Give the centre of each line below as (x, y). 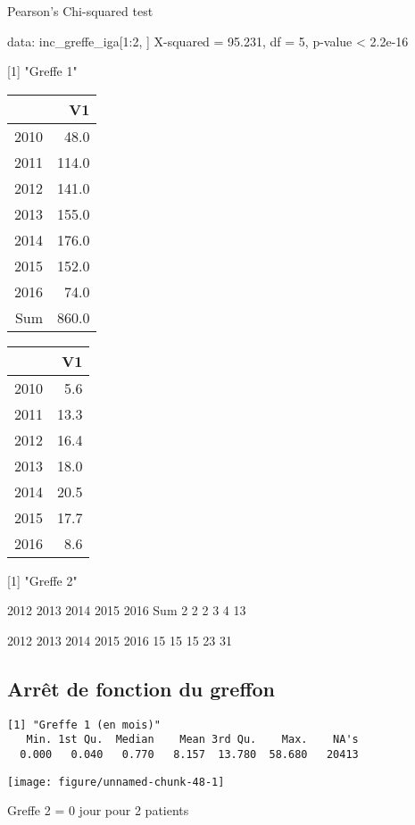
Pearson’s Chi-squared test (80, 11)
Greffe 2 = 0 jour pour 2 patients (98, 810)
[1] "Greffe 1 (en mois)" (84, 725)
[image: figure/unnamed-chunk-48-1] (116, 782)
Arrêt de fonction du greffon (141, 688)
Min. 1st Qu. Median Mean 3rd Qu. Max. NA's (192, 740)
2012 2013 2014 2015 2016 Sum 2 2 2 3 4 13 (127, 610)
